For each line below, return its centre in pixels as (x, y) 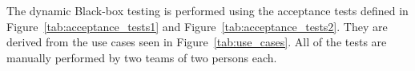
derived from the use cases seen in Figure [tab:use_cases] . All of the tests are (197, 42)
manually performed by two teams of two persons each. (142, 57)
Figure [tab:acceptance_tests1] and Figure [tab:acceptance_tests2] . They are (197, 26)
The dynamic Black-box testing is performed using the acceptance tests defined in (207, 10)
